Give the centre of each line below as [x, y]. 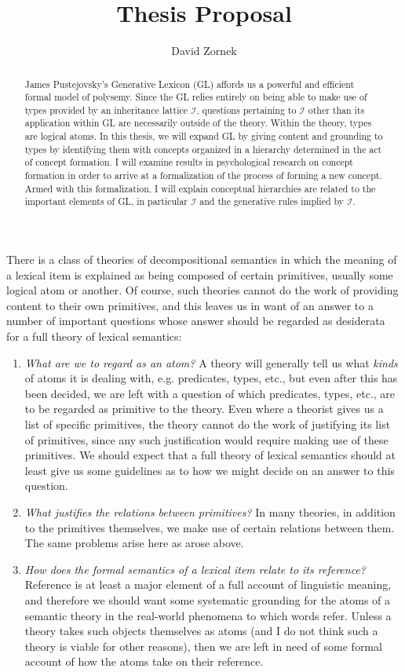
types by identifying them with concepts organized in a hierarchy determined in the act [203, 149]
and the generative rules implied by [272, 201]
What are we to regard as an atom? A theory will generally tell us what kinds [211, 362]
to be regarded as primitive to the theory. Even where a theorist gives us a [204, 409]
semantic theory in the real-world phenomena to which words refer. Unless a [208, 615]
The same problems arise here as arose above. [134, 543]
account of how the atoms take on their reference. [144, 661]
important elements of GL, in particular [106, 201]
